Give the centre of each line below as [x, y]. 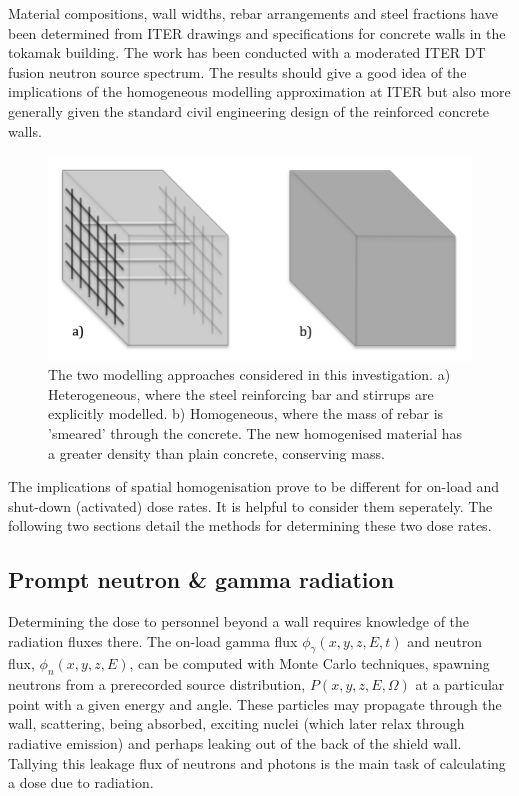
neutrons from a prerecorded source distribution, [157, 684]
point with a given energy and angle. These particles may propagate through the [255, 703]
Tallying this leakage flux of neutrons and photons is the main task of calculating [257, 762]
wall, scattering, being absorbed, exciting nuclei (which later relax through [236, 723]
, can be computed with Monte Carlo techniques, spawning [309, 663]
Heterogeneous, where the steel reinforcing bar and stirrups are [241, 393]
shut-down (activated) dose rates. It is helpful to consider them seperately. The [250, 505]
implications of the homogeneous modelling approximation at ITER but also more [259, 91]
